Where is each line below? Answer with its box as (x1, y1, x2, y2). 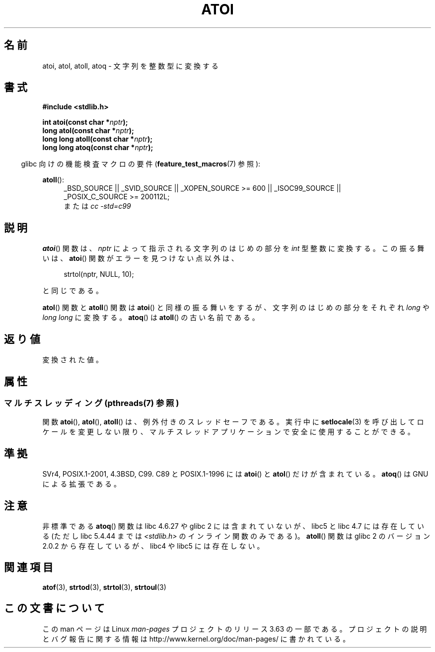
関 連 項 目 (4, 561, 53, 574)
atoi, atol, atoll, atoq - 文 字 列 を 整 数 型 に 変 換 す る (42, 61, 218, 70)
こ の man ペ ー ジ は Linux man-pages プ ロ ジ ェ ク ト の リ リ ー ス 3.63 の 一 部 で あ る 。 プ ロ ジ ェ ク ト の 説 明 (42, 624, 427, 633)
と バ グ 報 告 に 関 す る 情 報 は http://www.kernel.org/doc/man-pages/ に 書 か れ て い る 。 (42, 634, 350, 643)
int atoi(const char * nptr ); (42, 118, 128, 127)
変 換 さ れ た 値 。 (42, 355, 103, 364)
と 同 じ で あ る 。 (42, 286, 103, 295)
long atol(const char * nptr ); (42, 126, 134, 135)
